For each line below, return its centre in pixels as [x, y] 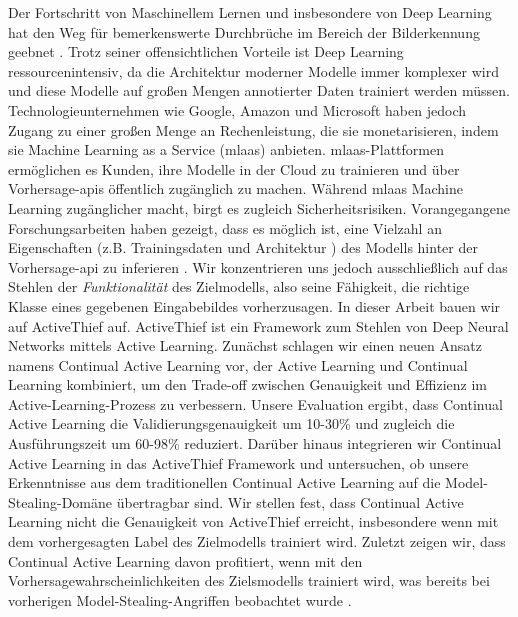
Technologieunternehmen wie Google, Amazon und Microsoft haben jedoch [237, 109]
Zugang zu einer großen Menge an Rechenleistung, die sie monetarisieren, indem [253, 129]
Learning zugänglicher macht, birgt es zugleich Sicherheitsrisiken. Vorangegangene [259, 207]
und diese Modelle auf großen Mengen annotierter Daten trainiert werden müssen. [259, 90]
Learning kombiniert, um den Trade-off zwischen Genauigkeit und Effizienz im [248, 384]
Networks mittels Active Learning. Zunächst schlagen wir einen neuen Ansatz [245, 345]
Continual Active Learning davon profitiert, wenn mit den [185, 560]
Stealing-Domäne [60, 501]
